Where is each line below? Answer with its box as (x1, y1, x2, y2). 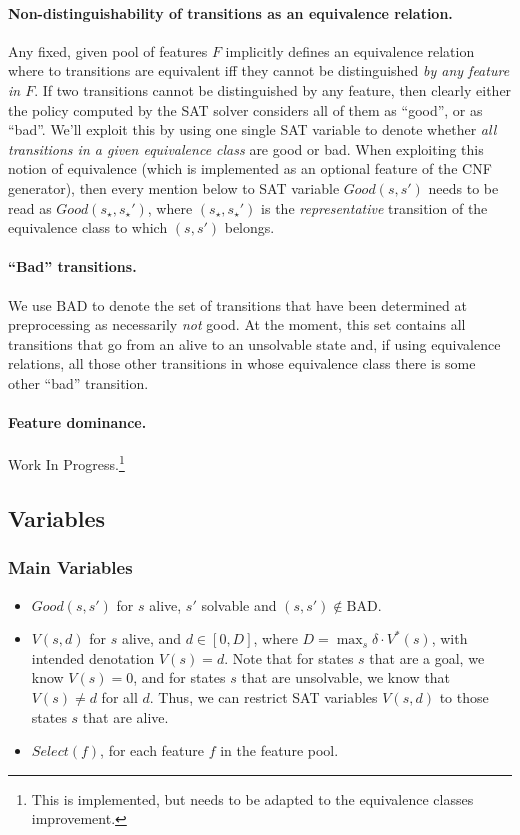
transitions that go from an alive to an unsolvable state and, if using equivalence (8, 333, 501, 354)
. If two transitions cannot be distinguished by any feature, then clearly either (34, 79, 512, 100)
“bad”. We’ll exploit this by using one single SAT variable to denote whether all (8, 119, 497, 140)
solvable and (201, 594, 277, 615)
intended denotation (31, 647, 155, 668)
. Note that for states (224, 647, 354, 668)
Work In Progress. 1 (8, 451, 125, 474)
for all (101, 686, 138, 707)
